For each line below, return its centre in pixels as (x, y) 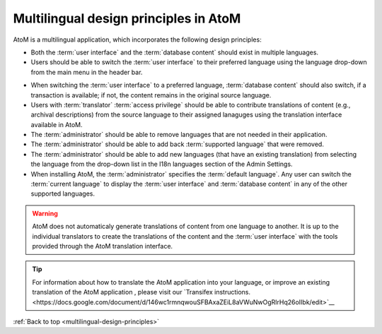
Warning (45, 213)
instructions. (233, 292)
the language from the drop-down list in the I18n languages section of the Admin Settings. (162, 164)
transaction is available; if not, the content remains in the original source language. (151, 95)
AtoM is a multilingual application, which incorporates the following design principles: (137, 40)
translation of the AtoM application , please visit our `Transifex (123, 292)
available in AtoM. (57, 124)
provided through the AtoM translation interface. (103, 246)
